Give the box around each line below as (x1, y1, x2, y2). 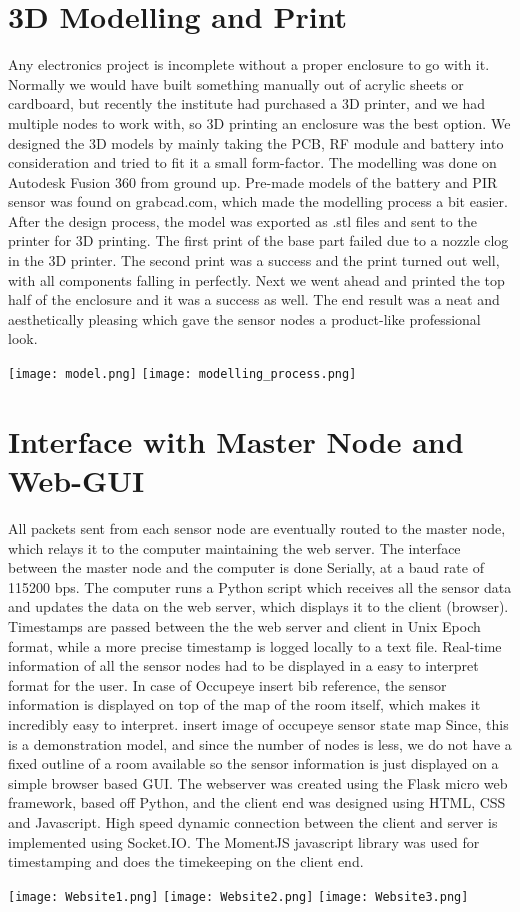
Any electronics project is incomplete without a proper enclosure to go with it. (8, 54, 490, 75)
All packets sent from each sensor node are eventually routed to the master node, (8, 518, 506, 538)
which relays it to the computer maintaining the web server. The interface (8, 537, 461, 558)
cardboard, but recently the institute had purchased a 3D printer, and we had (8, 93, 486, 114)
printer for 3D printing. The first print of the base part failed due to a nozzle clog (8, 230, 509, 251)
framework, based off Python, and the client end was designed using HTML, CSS (8, 792, 506, 813)
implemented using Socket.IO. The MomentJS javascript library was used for (8, 831, 480, 852)
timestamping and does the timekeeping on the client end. (8, 851, 364, 872)
